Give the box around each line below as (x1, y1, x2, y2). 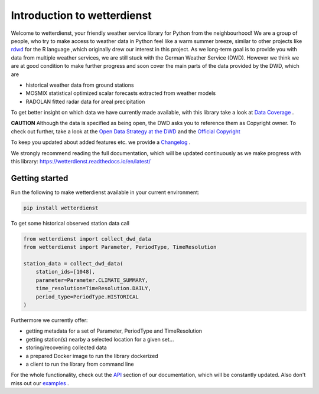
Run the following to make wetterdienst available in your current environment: (11, 189, 200, 196)
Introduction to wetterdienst (11, 9, 152, 22)
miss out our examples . (11, 379, 69, 386)
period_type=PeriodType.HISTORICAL (35, 293, 139, 300)
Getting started (11, 173, 69, 183)
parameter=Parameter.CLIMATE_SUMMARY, (35, 277, 148, 283)
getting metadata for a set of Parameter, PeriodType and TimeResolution (25, 327, 203, 334)
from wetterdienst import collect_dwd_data (23, 235, 152, 242)
